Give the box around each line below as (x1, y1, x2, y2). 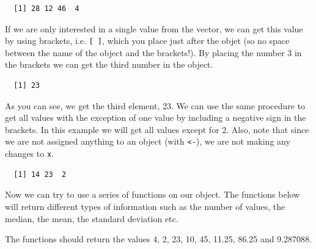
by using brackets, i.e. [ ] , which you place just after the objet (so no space (5, 34, 290, 47)
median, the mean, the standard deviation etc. (5, 212, 178, 225)
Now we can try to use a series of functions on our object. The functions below (5, 188, 300, 201)
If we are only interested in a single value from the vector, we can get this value (5, 22, 303, 35)
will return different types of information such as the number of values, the (5, 200, 285, 212)
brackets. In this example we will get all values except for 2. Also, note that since (5, 123, 309, 135)
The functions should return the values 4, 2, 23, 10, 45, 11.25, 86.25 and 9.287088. (5, 233, 312, 245)
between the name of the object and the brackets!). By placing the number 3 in (5, 46, 302, 59)
